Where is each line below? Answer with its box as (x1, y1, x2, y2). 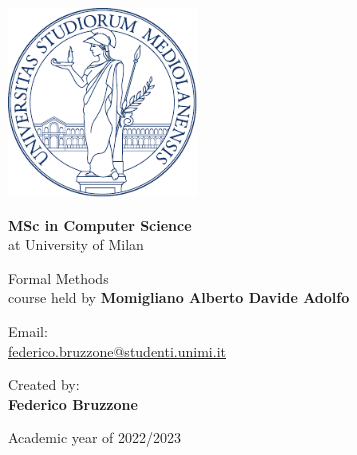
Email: (8, 320, 48, 341)
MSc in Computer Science (8, 214, 192, 235)
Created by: (8, 374, 80, 395)
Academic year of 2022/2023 (8, 427, 182, 448)
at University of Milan (8, 234, 144, 255)
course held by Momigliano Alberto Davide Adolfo (8, 287, 350, 308)
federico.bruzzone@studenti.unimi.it (8, 340, 226, 361)
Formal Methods (8, 267, 109, 288)
